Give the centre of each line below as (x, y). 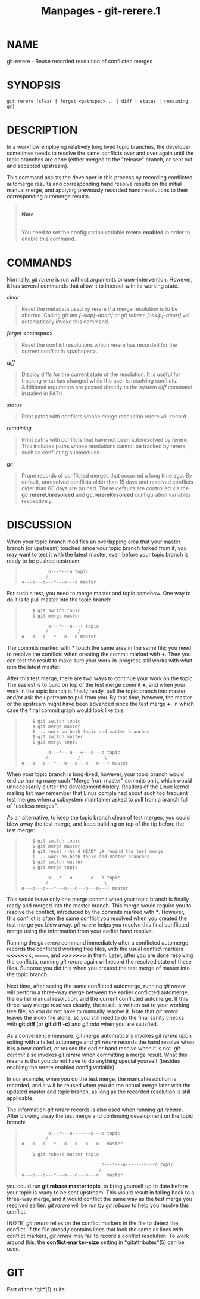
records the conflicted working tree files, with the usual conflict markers (95, 949)
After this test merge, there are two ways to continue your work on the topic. (100, 678)
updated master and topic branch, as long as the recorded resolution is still (99, 1092)
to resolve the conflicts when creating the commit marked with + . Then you (99, 654)
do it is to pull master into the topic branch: (59, 600)
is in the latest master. (34, 667)
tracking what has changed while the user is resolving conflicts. (99, 380)
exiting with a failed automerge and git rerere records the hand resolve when (101, 1042)
